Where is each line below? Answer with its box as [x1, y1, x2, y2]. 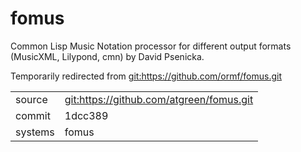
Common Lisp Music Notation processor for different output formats [10, 40, 292, 52]
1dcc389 [64, 108, 109, 122]
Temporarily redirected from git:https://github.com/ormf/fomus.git [10, 70, 283, 82]
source [15, 92, 48, 106]
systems [15, 125, 55, 139]
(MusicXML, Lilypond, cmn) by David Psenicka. [10, 50, 205, 62]
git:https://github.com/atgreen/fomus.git [64, 92, 254, 106]
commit [15, 108, 51, 122]
